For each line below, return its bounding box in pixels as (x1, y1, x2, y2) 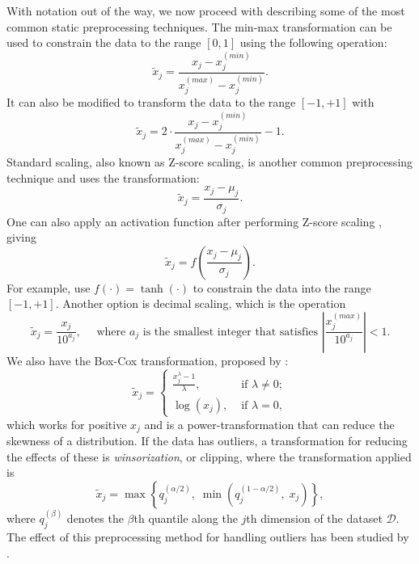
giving (6, 229, 36, 246)
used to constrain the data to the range (6, 34, 201, 51)
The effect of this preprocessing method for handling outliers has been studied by (6, 528, 409, 545)
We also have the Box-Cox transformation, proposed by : (6, 351, 289, 368)
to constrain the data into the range (193, 279, 371, 296)
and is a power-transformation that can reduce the (144, 415, 395, 432)
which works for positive (6, 415, 127, 432)
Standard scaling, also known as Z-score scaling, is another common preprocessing (6, 154, 413, 170)
